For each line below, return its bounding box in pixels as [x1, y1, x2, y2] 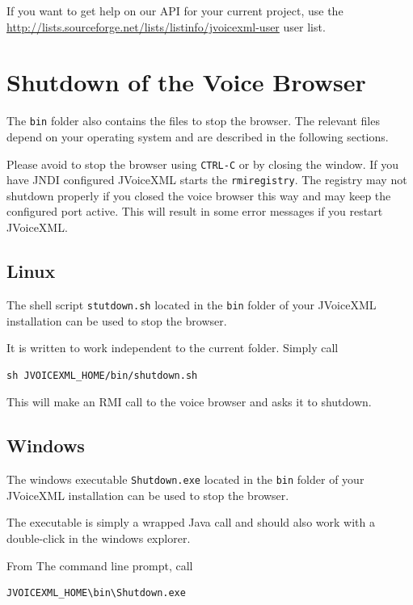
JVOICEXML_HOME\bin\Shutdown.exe [6, 587, 186, 599]
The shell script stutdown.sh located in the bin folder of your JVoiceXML [6, 296, 377, 313]
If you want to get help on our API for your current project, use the [6, 2, 343, 19]
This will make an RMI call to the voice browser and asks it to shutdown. [6, 393, 372, 410]
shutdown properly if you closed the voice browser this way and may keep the [6, 187, 391, 204]
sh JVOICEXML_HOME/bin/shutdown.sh [6, 369, 198, 381]
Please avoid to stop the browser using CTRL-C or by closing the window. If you [6, 155, 399, 172]
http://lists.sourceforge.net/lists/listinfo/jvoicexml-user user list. [6, 18, 326, 35]
